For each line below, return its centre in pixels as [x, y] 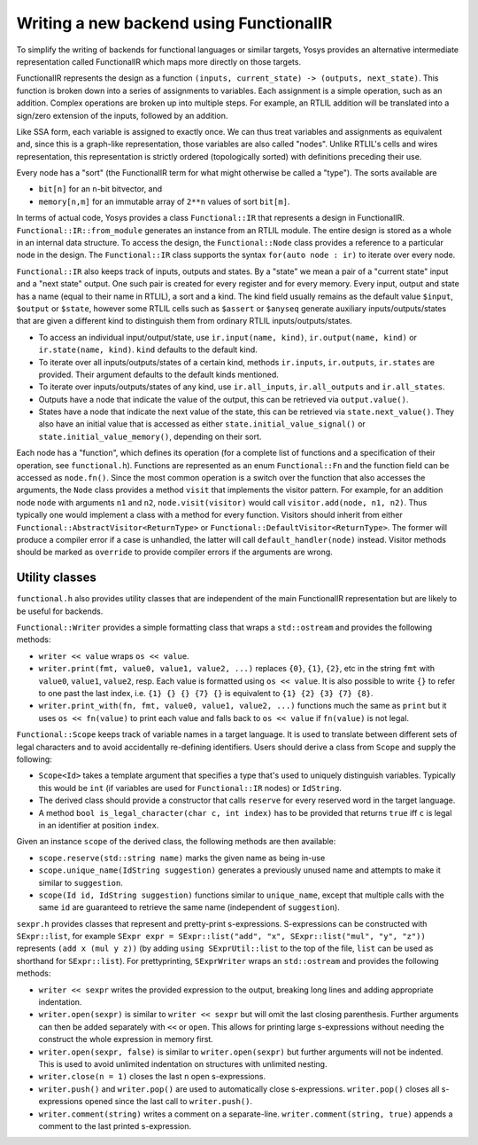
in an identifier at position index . [99, 825]
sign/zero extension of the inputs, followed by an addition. [122, 115]
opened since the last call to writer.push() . [168, 1102]
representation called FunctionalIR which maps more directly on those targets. [158, 61]
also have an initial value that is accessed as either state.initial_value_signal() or [202, 424]
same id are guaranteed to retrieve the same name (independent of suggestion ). [189, 907]
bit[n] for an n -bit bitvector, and [100, 189]
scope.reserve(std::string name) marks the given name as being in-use [182, 858]
